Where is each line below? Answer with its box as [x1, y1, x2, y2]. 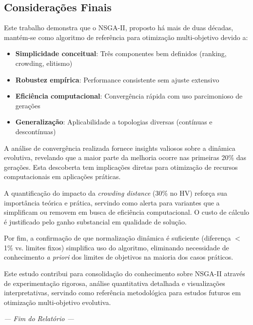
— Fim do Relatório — [4, 313, 74, 324]
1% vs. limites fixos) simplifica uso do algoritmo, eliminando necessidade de [4, 242, 229, 252]
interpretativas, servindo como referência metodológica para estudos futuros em [4, 287, 241, 298]
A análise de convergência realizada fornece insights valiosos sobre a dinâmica [4, 142, 235, 153]
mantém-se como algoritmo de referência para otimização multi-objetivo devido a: [4, 32, 248, 42]
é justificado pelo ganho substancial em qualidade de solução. [4, 216, 187, 226]
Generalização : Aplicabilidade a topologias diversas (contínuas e [15, 117, 213, 127]
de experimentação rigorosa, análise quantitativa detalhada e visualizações [4, 278, 225, 288]
